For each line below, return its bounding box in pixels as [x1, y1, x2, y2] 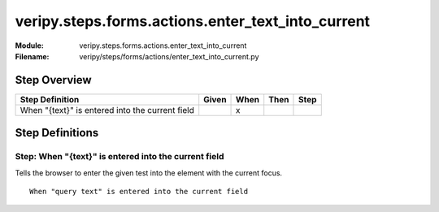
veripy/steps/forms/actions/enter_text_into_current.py [79, 51, 259, 61]
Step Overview [15, 73, 93, 87]
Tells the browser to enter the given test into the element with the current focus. [15, 167, 283, 178]
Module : [15, 41, 44, 50]
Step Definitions [15, 126, 99, 140]
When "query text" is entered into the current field [29, 187, 248, 196]
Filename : [15, 51, 50, 61]
